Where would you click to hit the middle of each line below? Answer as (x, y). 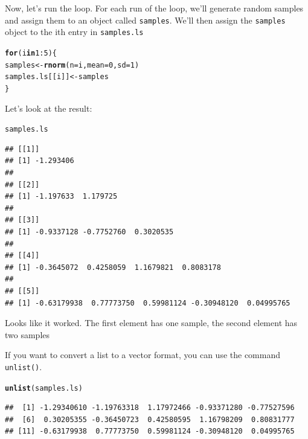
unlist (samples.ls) (44, 388)
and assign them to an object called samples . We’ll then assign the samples (145, 20)
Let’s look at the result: (49, 108)
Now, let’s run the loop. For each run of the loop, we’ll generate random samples (154, 8)
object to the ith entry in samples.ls (74, 32)
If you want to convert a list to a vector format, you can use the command (143, 355)
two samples (27, 334)
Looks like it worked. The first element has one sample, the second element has (151, 323)
